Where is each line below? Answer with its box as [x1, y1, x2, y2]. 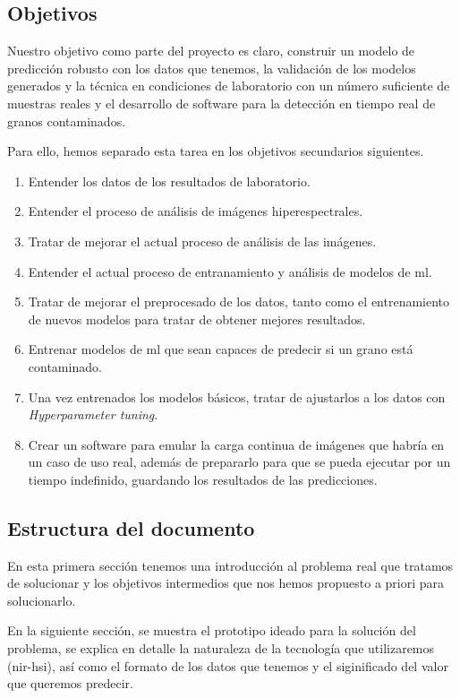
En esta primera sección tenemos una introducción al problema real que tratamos [7, 556, 454, 574]
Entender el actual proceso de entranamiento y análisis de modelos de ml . [28, 262, 432, 280]
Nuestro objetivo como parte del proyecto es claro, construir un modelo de [7, 41, 415, 60]
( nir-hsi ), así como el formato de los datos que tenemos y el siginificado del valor [7, 656, 448, 675]
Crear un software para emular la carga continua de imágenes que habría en [28, 435, 445, 453]
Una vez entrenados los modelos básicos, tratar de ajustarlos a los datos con [28, 387, 446, 406]
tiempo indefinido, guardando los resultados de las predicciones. [28, 470, 378, 488]
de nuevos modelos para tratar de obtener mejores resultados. [28, 309, 366, 328]
